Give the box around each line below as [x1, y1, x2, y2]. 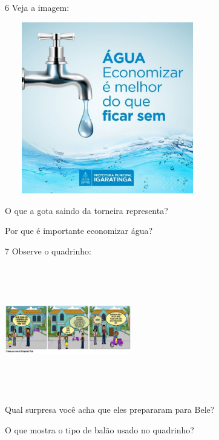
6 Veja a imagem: [5, 1, 70, 13]
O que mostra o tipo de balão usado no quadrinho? [5, 423, 194, 436]
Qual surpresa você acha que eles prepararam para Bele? [5, 403, 215, 416]
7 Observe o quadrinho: [5, 244, 91, 257]
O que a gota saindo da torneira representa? [5, 204, 168, 216]
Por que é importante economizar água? [5, 224, 153, 237]
